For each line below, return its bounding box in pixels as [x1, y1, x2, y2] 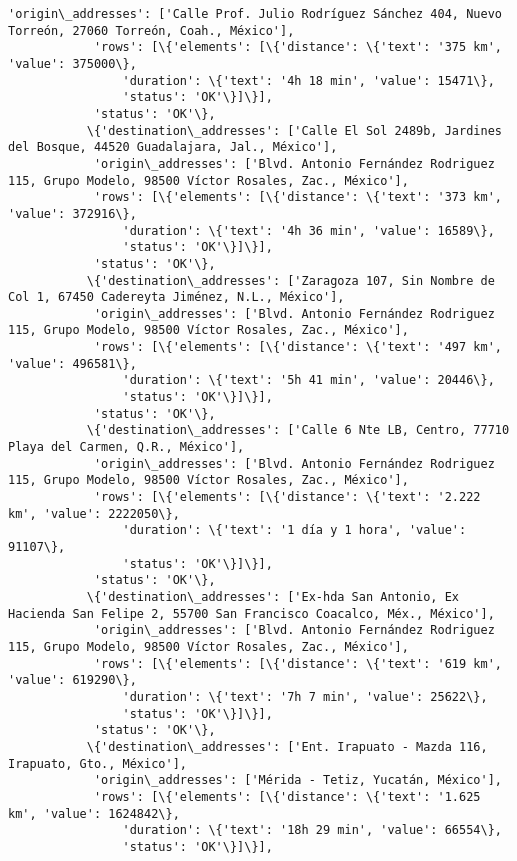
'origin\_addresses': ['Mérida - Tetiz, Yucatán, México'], [93, 773, 502, 788]
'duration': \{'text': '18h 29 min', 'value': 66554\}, [122, 823, 502, 838]
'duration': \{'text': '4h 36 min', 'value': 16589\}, [122, 223, 495, 238]
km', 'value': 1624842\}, [8, 806, 180, 821]
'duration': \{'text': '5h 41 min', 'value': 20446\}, [122, 373, 495, 388]
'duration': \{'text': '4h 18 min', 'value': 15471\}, [122, 73, 495, 88]
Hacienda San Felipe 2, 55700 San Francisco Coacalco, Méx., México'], [8, 606, 495, 621]
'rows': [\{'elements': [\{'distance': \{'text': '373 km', [93, 190, 502, 205]
